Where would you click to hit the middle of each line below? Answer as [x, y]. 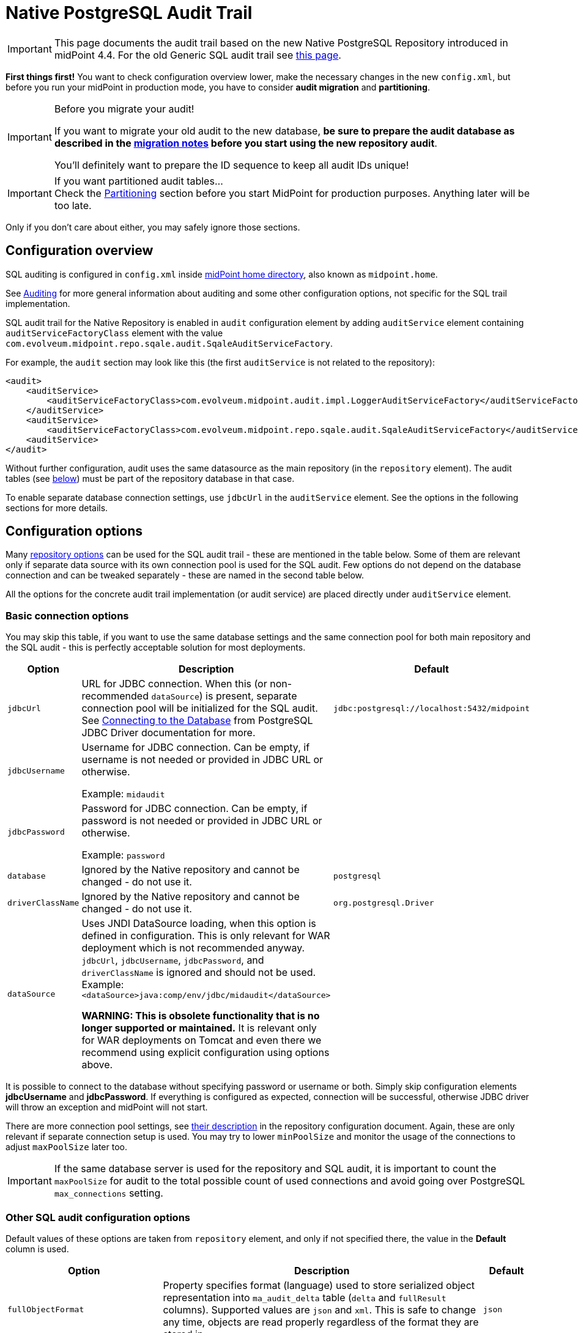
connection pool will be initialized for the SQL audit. [200, 708]
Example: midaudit [123, 794]
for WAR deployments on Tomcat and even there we [202, 1040]
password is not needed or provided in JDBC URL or [202, 821]
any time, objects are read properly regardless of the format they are [321, 1322]
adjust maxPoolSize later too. [67, 1147]
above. [97, 1065]
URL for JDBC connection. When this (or [174, 684]
